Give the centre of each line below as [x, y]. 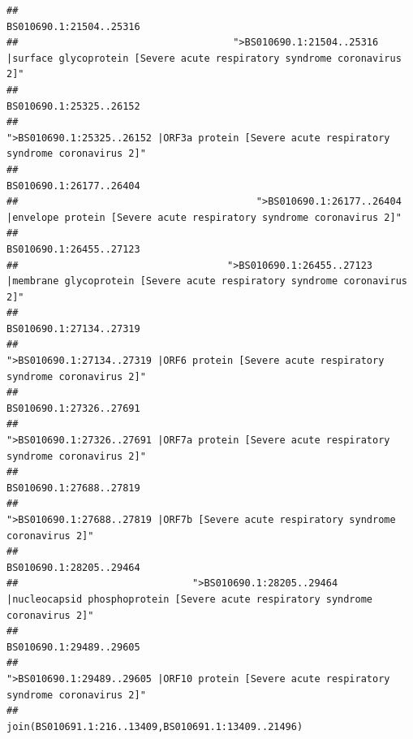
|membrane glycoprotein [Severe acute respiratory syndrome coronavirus [207, 281]
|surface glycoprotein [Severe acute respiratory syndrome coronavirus [204, 58]
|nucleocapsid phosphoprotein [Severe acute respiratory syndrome [190, 599]
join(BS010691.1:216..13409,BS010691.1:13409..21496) [155, 726]
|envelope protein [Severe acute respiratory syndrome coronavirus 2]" [204, 217]
